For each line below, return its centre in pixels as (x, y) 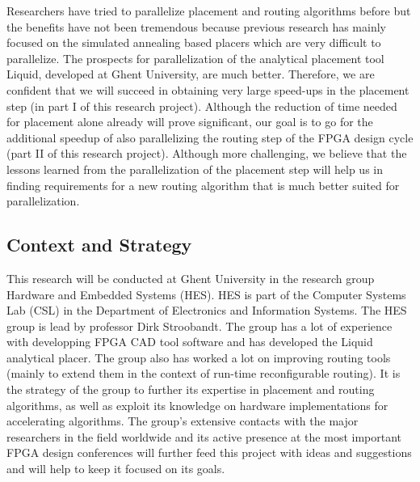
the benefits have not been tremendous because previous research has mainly (196, 26)
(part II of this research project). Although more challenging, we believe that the (207, 153)
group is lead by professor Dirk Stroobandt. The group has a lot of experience (199, 326)
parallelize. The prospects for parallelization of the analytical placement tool (195, 58)
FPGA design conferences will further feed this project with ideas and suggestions (209, 452)
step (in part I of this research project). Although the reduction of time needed (202, 106)
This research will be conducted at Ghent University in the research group (191, 278)
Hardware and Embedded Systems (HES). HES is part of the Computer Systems (206, 294)
